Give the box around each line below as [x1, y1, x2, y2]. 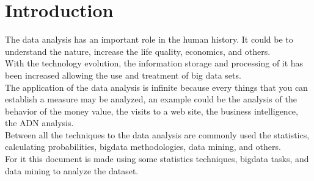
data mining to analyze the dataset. [5, 164, 139, 177]
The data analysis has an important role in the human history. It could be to [5, 33, 293, 46]
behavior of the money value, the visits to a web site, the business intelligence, [5, 104, 298, 117]
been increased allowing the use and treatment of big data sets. [5, 68, 241, 81]
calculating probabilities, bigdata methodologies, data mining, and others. [5, 140, 281, 153]
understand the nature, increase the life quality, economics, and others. [5, 44, 271, 57]
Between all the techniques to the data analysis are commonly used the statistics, [5, 128, 310, 141]
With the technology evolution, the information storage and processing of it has [5, 57, 304, 69]
